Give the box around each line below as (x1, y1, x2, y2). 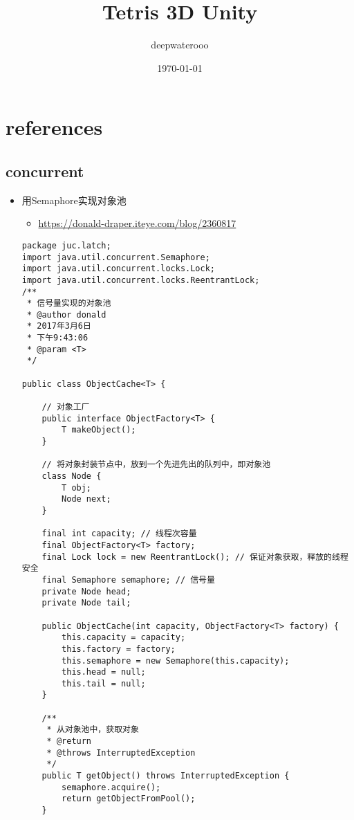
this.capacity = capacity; (62, 632, 186, 643)
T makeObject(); (62, 425, 136, 435)
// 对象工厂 (41, 402, 90, 412)
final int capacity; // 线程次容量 (41, 529, 197, 539)
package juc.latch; (21, 240, 111, 250)
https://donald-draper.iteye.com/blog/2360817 (38, 216, 236, 230)
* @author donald (26, 309, 106, 320)
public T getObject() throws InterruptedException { (41, 771, 290, 781)
